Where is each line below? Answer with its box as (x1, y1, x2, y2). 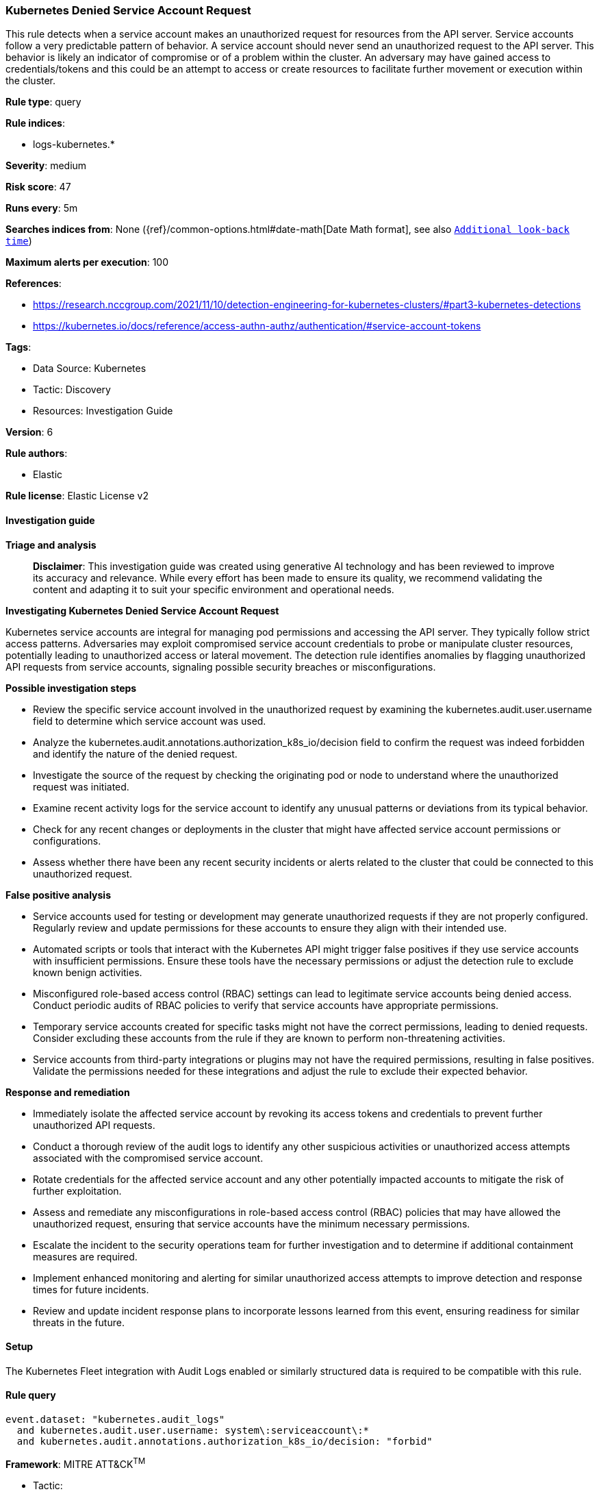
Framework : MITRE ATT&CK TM (5, 1456, 146, 1470)
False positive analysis (5, 888, 111, 901)
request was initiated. (33, 780, 129, 793)
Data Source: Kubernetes (33, 362, 146, 375)
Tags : (5, 341, 31, 353)
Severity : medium (5, 160, 87, 172)
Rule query (5, 1389, 56, 1402)
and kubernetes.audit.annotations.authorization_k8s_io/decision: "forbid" (16, 1436, 433, 1447)
